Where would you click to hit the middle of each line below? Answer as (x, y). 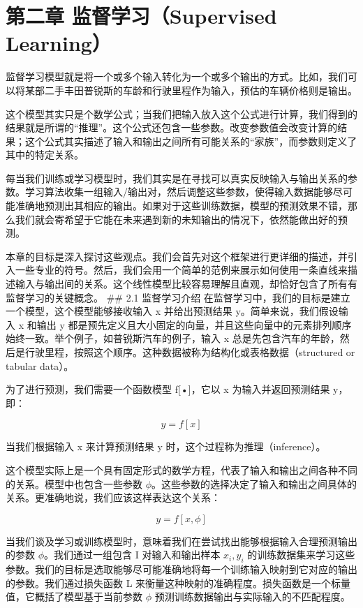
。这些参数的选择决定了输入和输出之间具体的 (254, 483)
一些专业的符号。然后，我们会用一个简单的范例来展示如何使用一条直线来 (181, 270)
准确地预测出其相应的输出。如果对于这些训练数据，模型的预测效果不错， (181, 206)
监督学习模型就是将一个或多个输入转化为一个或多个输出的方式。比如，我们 (177, 76)
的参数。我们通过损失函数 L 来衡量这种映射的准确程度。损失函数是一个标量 (178, 583)
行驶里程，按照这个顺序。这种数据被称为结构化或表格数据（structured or (190, 352)
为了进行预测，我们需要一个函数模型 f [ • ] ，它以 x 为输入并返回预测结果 (168, 389)
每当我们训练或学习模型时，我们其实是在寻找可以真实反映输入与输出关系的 (177, 178)
